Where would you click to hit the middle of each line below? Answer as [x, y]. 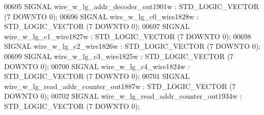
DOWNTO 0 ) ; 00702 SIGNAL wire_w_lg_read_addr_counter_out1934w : [123, 96]
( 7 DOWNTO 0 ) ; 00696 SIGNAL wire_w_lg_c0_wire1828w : [101, 16]
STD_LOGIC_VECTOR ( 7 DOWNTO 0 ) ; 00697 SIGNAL [97, 26]
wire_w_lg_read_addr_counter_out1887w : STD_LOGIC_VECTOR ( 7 [120, 86]
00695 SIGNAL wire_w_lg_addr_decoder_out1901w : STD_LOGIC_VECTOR [131, 6]
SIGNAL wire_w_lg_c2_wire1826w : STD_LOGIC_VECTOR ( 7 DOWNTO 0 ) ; [132, 46]
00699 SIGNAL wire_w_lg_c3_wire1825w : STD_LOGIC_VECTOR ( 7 [119, 56]
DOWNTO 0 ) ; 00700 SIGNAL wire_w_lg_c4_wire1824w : [97, 66]
